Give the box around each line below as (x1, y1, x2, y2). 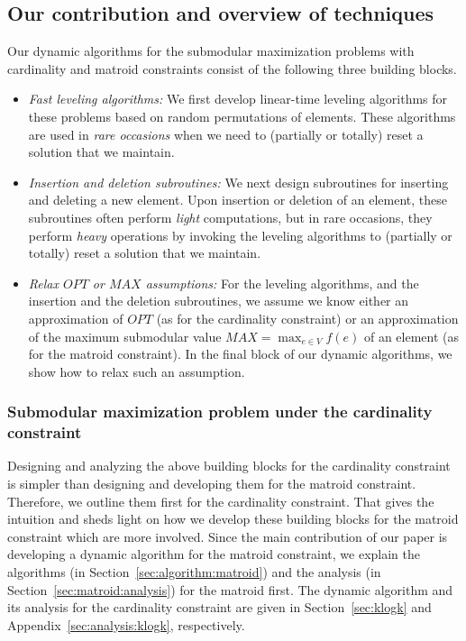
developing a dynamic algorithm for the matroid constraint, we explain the (7, 545, 420, 563)
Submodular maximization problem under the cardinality (7, 400, 433, 423)
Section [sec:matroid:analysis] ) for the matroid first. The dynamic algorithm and (7, 580, 453, 599)
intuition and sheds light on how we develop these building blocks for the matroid (7, 509, 459, 528)
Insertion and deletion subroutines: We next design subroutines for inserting (28, 172, 449, 191)
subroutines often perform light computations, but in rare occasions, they (28, 207, 433, 226)
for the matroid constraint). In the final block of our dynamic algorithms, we (28, 344, 452, 363)
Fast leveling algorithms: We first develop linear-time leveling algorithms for (28, 89, 448, 108)
